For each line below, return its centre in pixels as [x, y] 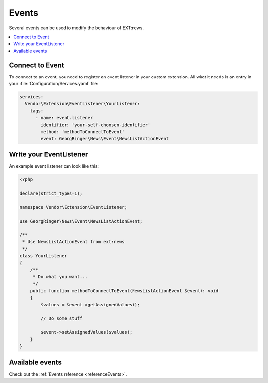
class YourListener [43, 256]
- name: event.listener [64, 118]
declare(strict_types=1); [51, 193]
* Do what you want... [60, 277]
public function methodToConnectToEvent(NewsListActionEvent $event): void [124, 291]
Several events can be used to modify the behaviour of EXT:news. [76, 28]
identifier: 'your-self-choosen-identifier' [96, 125]
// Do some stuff [62, 318]
